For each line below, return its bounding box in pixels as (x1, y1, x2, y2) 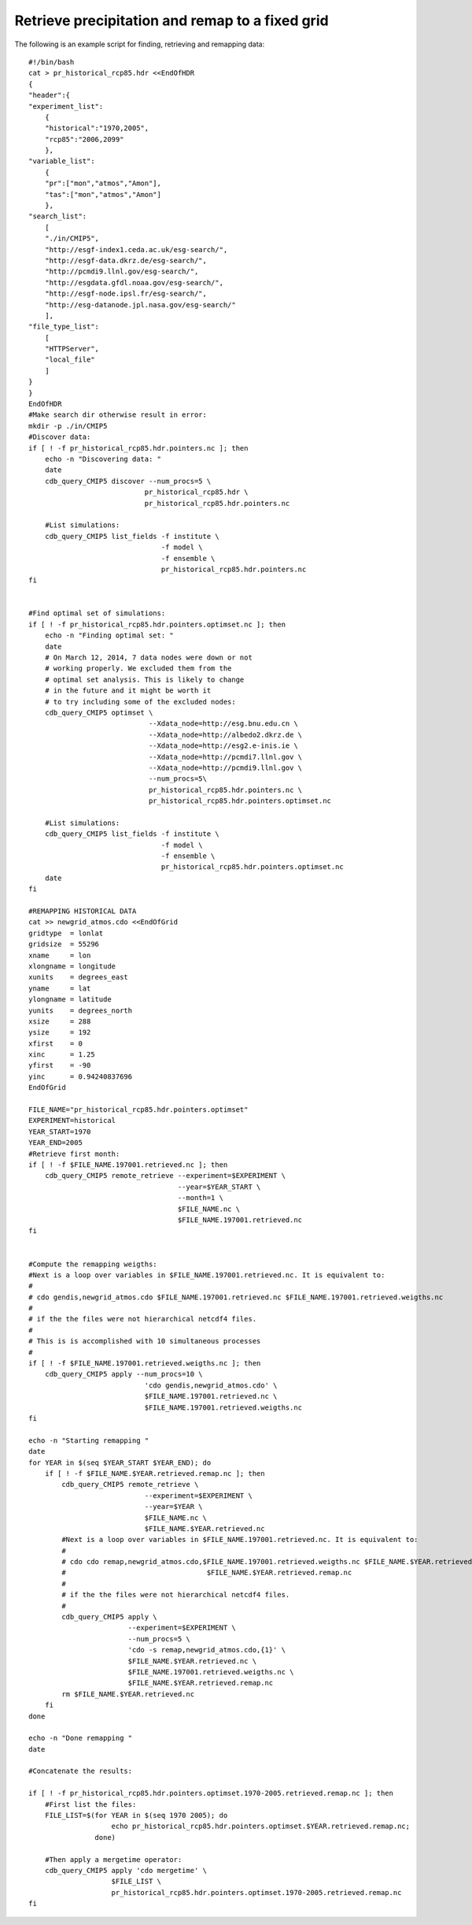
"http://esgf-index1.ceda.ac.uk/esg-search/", (44, 245, 228, 254)
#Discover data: (28, 433, 91, 441)
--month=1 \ (177, 1194, 224, 1202)
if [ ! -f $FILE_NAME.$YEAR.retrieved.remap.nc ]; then (44, 1469, 265, 1477)
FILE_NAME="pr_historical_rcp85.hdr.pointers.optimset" (28, 1106, 249, 1114)
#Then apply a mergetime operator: (44, 1855, 183, 1864)
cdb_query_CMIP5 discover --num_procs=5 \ (44, 477, 212, 485)
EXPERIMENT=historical (28, 1116, 116, 1125)
